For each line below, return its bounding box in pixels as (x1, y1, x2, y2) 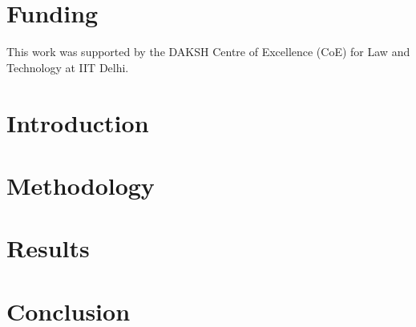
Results (6, 232, 90, 264)
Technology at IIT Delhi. (6, 59, 129, 75)
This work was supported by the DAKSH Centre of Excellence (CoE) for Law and (6, 43, 410, 60)
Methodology (6, 168, 155, 201)
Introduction (6, 106, 149, 139)
